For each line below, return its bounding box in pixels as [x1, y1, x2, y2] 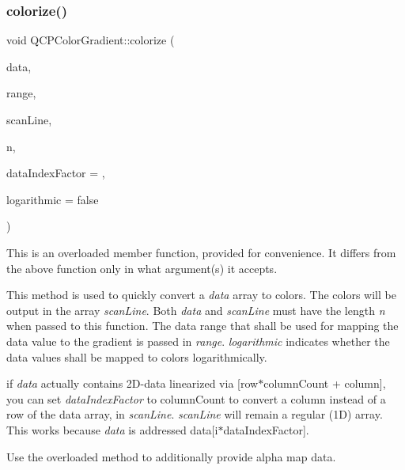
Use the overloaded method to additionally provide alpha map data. [6, 448, 336, 464]
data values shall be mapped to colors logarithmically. [6, 348, 267, 365]
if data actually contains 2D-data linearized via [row [6, 375, 259, 392]
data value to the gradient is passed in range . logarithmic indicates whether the [6, 332, 390, 349]
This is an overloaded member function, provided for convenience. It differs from [6, 244, 396, 260]
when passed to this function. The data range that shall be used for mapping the [6, 317, 399, 334]
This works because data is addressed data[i [6, 421, 218, 438]
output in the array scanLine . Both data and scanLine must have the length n [6, 301, 385, 318]
